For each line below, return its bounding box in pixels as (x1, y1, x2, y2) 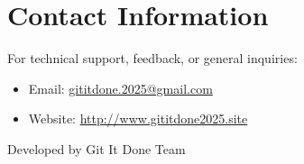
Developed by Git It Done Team (7, 139, 186, 158)
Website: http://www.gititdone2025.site (28, 109, 248, 128)
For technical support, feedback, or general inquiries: (7, 49, 298, 68)
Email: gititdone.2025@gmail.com (28, 78, 213, 97)
